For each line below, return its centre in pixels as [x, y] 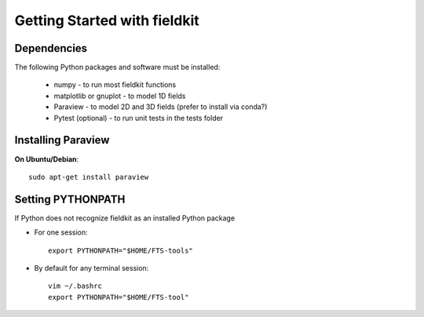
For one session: [61, 232]
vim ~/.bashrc [75, 286]
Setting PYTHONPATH [70, 199]
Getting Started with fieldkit [107, 20]
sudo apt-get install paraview [89, 177]
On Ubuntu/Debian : [47, 159]
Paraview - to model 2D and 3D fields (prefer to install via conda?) [161, 107]
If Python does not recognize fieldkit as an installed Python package [125, 218]
